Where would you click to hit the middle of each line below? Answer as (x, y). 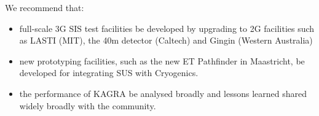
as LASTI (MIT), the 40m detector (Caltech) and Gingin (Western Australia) (166, 40)
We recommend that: (45, 7)
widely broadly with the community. (88, 105)
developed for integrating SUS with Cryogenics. (109, 73)
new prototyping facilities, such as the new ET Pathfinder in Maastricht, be (162, 60)
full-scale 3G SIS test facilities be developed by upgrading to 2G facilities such (167, 28)
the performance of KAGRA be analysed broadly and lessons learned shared (163, 93)
